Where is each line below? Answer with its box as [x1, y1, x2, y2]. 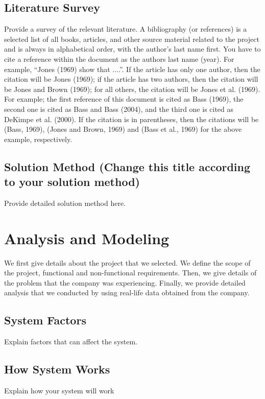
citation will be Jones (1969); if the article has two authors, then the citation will [4, 74, 258, 84]
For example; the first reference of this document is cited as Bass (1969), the [4, 93, 244, 104]
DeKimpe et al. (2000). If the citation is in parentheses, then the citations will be [4, 113, 259, 124]
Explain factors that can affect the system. [4, 336, 138, 347]
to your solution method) [4, 174, 140, 190]
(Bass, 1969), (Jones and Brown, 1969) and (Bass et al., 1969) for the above [4, 124, 242, 134]
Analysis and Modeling [4, 227, 170, 248]
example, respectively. [4, 133, 73, 144]
